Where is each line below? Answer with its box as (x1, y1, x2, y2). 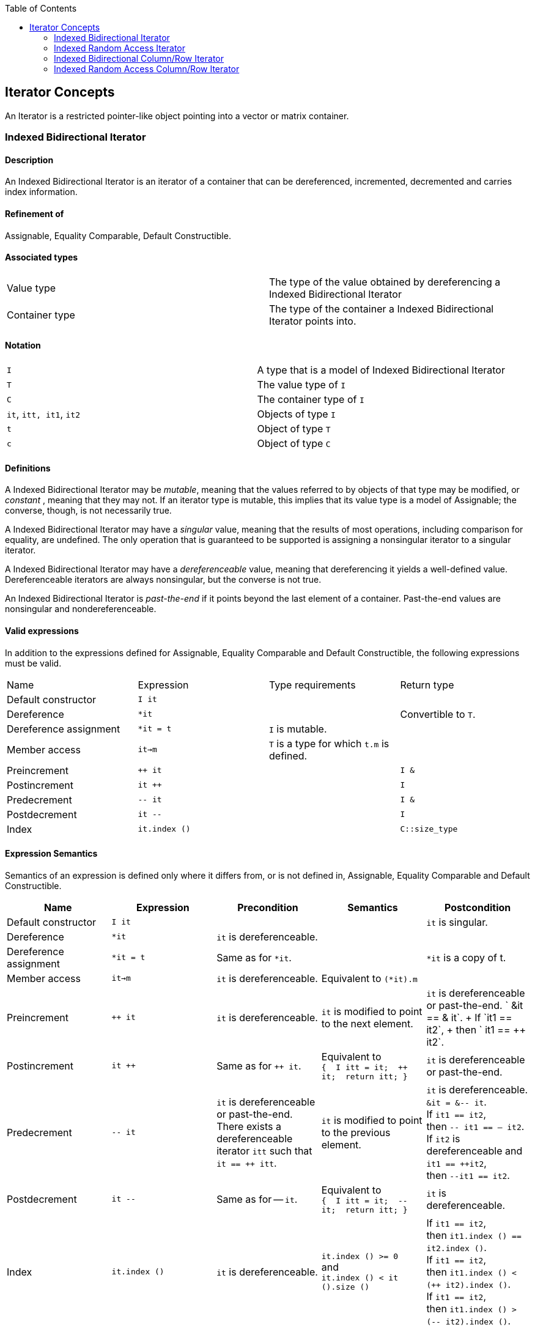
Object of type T (257, 423, 331, 435)
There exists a (216, 1120, 281, 1132)
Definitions (5, 462, 51, 473)
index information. (5, 187, 78, 198)
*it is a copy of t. (426, 951, 506, 964)
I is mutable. (269, 722, 327, 735)
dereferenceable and (426, 1144, 523, 1157)
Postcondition (445, 901, 511, 914)
